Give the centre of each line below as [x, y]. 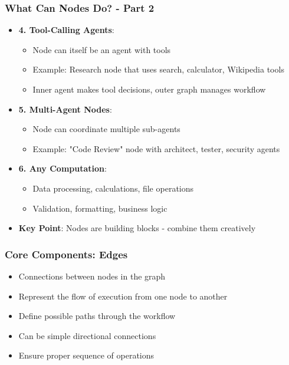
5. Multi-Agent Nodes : [65, 109]
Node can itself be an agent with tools [102, 49]
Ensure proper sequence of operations [86, 355]
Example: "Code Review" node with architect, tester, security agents [156, 148]
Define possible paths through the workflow [97, 316]
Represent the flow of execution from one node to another [123, 296]
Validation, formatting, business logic [100, 208]
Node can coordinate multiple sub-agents [106, 129]
